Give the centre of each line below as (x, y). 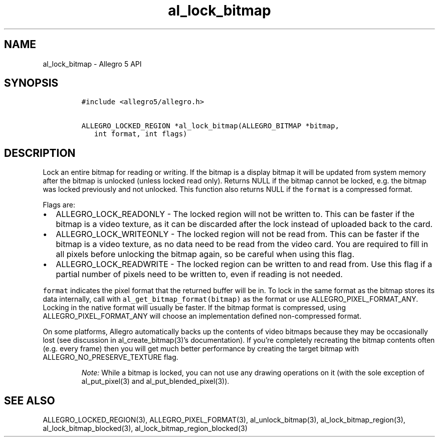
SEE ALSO (30, 400)
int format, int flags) (141, 134)
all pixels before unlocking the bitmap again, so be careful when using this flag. (205, 254)
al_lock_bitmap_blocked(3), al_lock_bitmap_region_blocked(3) (145, 428)
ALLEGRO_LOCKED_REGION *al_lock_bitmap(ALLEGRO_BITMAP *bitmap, (210, 126)
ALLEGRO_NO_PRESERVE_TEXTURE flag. (111, 357)
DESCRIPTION (40, 153)
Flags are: (59, 205)
